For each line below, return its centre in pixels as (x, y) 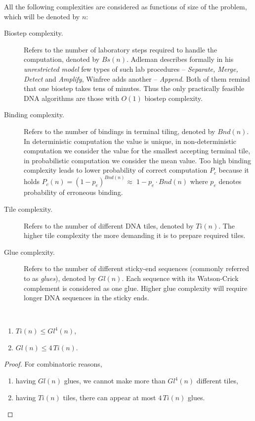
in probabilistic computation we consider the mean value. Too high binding (137, 160)
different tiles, (217, 381)
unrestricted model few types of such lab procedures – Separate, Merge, (131, 69)
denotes (230, 181)
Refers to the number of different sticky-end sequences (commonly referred (137, 268)
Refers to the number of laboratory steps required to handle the (121, 49)
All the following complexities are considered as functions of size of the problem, (126, 6)
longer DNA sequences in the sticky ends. (86, 298)
